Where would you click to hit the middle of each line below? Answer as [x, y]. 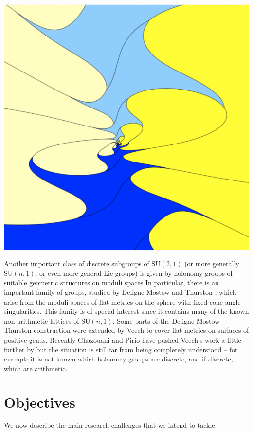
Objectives [40, 402]
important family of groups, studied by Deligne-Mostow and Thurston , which [120, 292]
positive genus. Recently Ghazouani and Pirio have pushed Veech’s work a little [123, 339]
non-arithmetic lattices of [42, 320]
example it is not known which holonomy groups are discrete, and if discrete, [118, 359]
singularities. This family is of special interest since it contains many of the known [126, 311]
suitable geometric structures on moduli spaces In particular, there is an [111, 282]
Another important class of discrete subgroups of [77, 263]
